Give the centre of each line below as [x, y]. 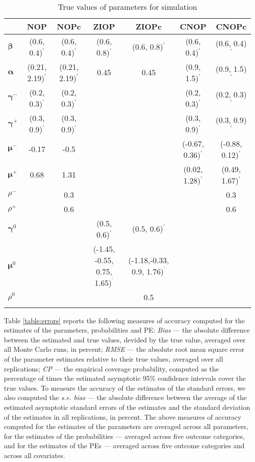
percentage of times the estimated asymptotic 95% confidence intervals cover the [125, 378]
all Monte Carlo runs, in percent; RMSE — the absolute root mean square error [124, 349]
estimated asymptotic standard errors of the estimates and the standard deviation [127, 407]
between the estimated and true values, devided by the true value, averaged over [125, 339]
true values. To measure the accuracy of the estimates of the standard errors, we [125, 387]
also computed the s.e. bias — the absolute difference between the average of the [125, 397]
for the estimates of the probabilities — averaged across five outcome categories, [124, 436]
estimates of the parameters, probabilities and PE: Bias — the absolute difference [127, 330]
